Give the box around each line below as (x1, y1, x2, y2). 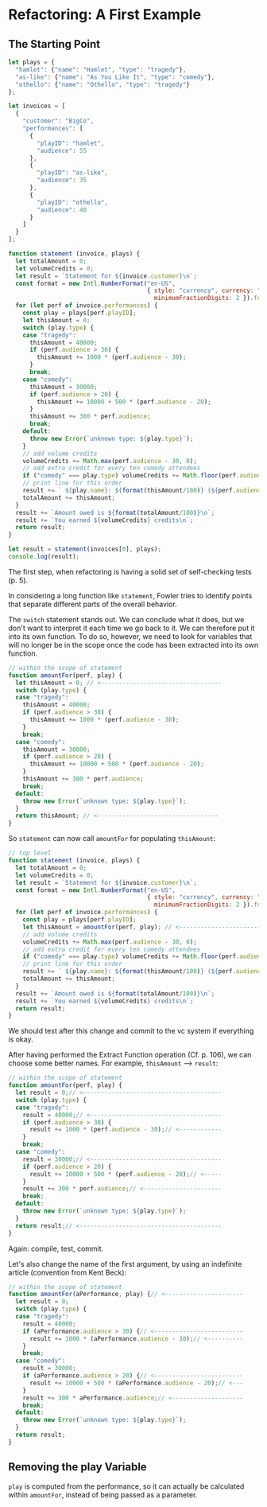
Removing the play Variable (8, 1460, 147, 1474)
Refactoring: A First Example (8, 6, 201, 24)
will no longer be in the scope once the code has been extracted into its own (8, 640, 259, 649)
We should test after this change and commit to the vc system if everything (8, 1026, 254, 1036)
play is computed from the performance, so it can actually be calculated (8, 1482, 245, 1491)
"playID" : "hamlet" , (37, 139, 105, 147)
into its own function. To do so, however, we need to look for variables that (8, 631, 253, 641)
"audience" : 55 (37, 146, 87, 154)
